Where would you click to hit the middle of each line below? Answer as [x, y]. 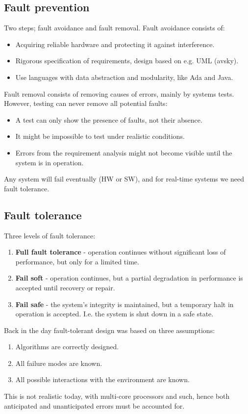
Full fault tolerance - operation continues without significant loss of [121, 252]
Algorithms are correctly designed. [67, 347]
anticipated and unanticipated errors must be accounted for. [94, 405]
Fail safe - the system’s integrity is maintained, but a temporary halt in [124, 304]
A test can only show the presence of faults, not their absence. [109, 119]
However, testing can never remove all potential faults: [86, 103]
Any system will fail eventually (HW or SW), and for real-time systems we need [124, 179]
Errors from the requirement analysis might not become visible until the [124, 152]
